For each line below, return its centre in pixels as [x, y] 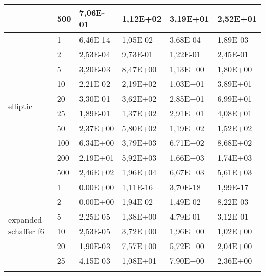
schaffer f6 [26, 231]
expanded [25, 219]
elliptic [20, 106]
